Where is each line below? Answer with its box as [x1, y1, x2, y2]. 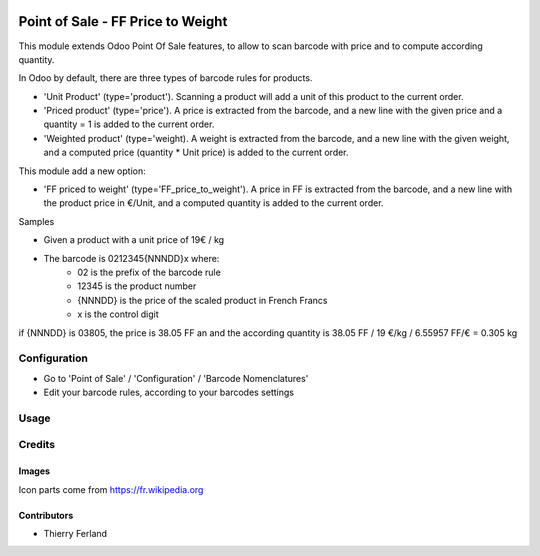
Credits [18, 438, 55, 452]
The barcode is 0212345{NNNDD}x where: [43, 252, 220, 264]
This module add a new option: [18, 165, 146, 177]
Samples [18, 215, 55, 227]
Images [18, 465, 50, 477]
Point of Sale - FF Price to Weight [18, 13, 228, 30]
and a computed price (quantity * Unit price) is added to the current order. [43, 146, 349, 159]
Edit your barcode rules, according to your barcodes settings [43, 386, 295, 399]
